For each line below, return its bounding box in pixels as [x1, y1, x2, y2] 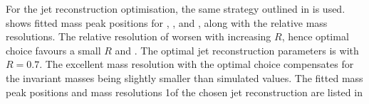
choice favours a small [6, 42, 101, 57]
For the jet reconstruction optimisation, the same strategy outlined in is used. [6, 1, 345, 16]
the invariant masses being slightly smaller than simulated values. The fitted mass [6, 70, 363, 85]
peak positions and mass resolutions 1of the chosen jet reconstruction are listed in [6, 84, 363, 99]
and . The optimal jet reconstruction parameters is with [115, 42, 359, 57]
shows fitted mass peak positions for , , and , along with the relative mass [6, 15, 328, 30]
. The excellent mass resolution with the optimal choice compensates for [39, 57, 354, 71]
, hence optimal [281, 29, 349, 44]
